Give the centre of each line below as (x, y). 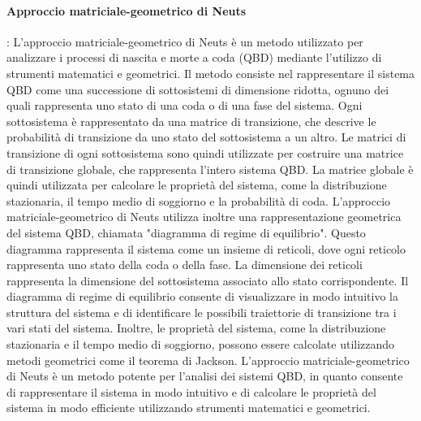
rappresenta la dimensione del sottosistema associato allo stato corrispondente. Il (208, 280)
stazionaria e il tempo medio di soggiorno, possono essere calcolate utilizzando (201, 344)
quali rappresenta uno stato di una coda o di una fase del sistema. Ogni (185, 105)
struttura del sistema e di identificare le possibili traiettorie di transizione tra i (202, 312)
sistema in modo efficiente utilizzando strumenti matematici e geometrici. (189, 408)
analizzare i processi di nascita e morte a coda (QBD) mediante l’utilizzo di (194, 57)
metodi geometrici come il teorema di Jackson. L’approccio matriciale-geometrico (208, 360)
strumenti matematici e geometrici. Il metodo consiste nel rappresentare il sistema (211, 73)
